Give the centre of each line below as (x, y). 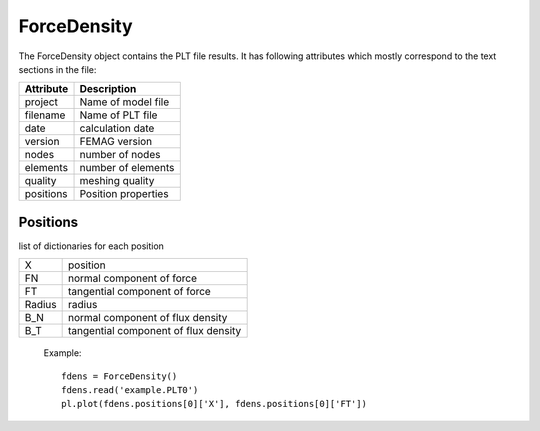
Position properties (124, 194)
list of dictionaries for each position (91, 246)
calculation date (117, 128)
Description (108, 89)
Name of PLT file (118, 115)
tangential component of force (139, 292)
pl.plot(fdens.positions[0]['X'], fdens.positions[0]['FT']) (214, 404)
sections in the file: (57, 69)
